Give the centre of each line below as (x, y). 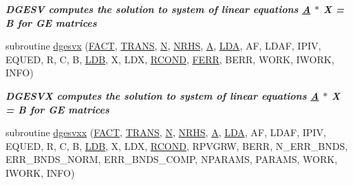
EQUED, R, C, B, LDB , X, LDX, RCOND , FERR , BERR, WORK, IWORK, (170, 59)
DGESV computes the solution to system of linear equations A (158, 9)
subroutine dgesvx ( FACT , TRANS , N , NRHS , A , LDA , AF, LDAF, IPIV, (163, 46)
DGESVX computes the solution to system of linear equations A (162, 95)
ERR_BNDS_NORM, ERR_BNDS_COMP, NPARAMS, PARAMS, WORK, (172, 159)
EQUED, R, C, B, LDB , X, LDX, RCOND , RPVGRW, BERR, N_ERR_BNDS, (177, 145)
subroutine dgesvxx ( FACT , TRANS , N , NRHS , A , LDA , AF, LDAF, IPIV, (166, 132)
